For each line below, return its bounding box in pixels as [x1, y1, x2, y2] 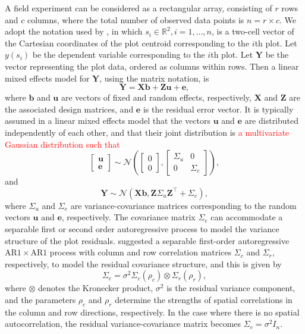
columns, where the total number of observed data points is [27, 13, 244, 26]
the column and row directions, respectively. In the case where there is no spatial [5, 305, 300, 318]
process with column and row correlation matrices [49, 246, 232, 258]
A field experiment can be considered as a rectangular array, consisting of [5, 2, 272, 14]
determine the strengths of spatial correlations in [115, 293, 293, 305]
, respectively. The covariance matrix [61, 211, 196, 223]
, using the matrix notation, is [99, 71, 209, 84]
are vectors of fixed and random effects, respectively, [61, 91, 251, 104]
